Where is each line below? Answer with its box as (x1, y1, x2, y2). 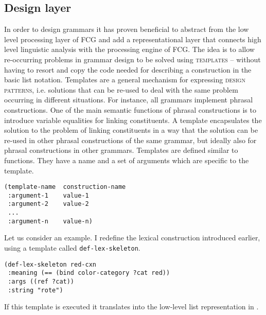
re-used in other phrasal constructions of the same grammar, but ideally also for (4, 134, 257, 145)
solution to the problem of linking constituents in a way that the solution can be (4, 125, 258, 135)
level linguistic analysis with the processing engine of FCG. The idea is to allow (4, 44, 255, 55)
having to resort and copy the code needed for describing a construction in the (4, 64, 252, 75)
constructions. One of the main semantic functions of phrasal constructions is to (4, 104, 256, 115)
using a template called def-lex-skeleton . (4, 242, 140, 253)
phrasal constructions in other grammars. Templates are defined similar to (4, 145, 238, 155)
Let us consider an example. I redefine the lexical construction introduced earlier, (4, 232, 260, 243)
